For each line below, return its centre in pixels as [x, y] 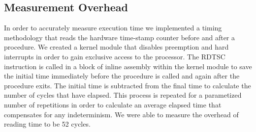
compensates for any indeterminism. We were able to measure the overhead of [121, 114]
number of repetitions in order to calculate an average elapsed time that [113, 104]
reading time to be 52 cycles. [47, 124]
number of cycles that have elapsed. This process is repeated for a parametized [123, 95]
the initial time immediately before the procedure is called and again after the [122, 76]
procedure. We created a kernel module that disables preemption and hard [116, 47]
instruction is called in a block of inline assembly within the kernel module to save [128, 66]
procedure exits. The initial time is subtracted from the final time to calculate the [128, 85]
